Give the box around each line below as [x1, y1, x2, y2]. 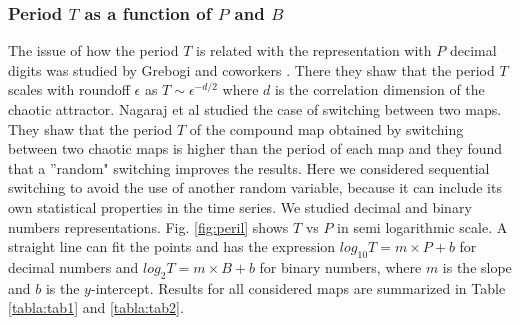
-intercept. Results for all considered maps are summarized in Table [90, 277, 506, 298]
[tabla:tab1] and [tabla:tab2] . [8, 297, 184, 318]
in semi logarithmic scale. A [337, 216, 508, 237]
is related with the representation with [196, 40, 432, 61]
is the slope [442, 256, 512, 277]
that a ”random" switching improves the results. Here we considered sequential [8, 157, 490, 178]
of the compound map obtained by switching [189, 118, 464, 139]
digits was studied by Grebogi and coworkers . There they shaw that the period [8, 59, 495, 80]
